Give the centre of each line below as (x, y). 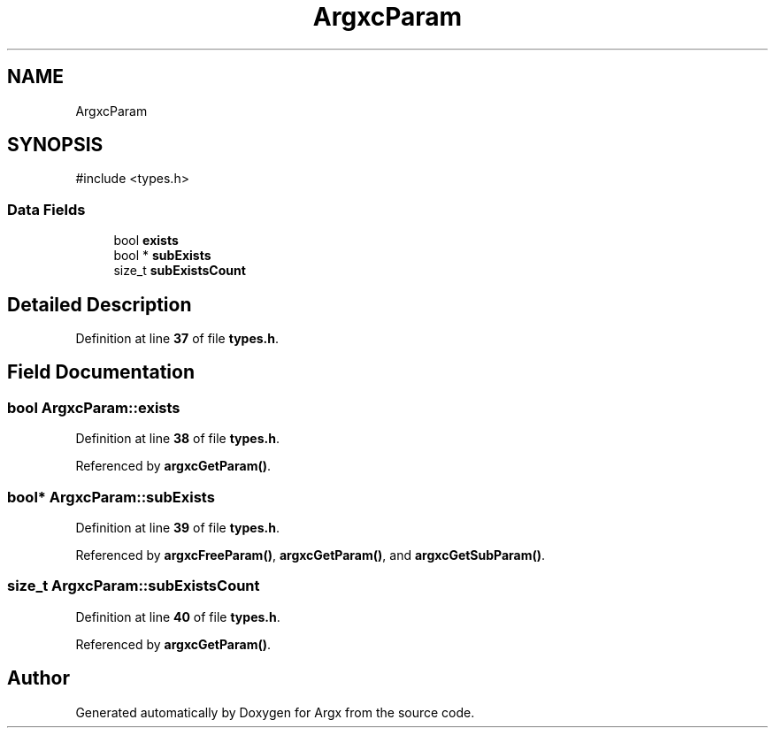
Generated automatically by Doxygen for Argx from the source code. (275, 712)
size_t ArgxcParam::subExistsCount (134, 586)
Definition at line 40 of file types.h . (178, 616)
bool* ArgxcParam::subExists (111, 497)
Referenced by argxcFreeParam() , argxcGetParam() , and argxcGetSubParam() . (311, 555)
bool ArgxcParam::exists (94, 407)
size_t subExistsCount (180, 271)
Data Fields (46, 209)
